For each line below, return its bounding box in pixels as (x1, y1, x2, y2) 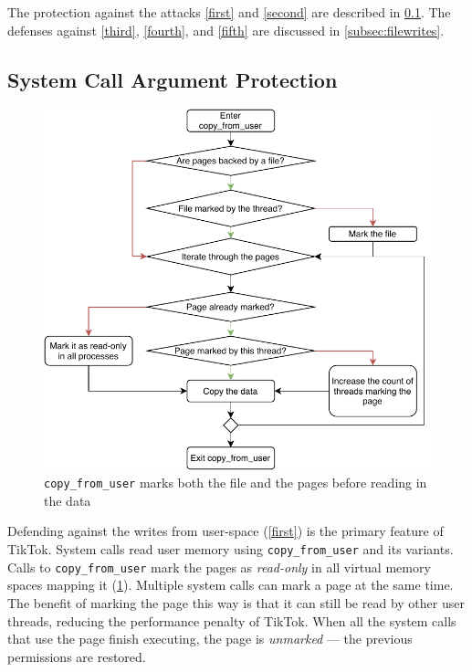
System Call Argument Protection (7, 65, 338, 93)
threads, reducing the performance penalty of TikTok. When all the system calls (7, 611, 456, 630)
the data (44, 490, 91, 509)
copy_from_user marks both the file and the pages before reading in (44, 473, 427, 492)
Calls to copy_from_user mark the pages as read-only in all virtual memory (7, 557, 431, 576)
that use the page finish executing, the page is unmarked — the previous (7, 629, 413, 648)
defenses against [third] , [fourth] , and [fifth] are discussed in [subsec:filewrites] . (7, 20, 445, 39)
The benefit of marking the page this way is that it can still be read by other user (7, 593, 465, 612)
